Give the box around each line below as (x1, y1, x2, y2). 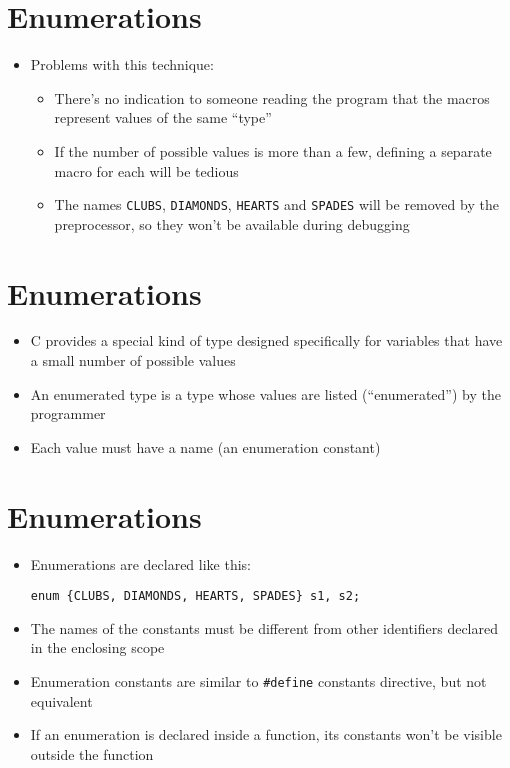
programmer (30, 403, 106, 424)
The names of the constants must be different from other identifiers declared (30, 617, 499, 638)
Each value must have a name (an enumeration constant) (30, 436, 381, 457)
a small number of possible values (30, 350, 236, 371)
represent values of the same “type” (54, 107, 272, 128)
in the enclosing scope (30, 637, 165, 658)
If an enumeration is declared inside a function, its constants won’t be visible (30, 724, 502, 745)
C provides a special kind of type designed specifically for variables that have (30, 330, 503, 351)
